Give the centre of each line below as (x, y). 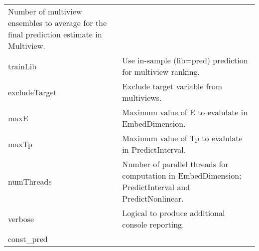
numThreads (30, 181)
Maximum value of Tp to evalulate (182, 138)
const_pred (28, 239)
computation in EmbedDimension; (182, 175)
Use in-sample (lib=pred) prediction (185, 60)
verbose (21, 219)
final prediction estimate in (55, 34)
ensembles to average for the (58, 23)
